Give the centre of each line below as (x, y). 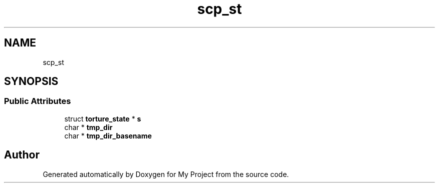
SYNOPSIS (31, 81)
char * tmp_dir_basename (108, 135)
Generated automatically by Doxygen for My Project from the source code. (166, 174)
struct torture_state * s (103, 118)
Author (22, 155)
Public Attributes (38, 101)
